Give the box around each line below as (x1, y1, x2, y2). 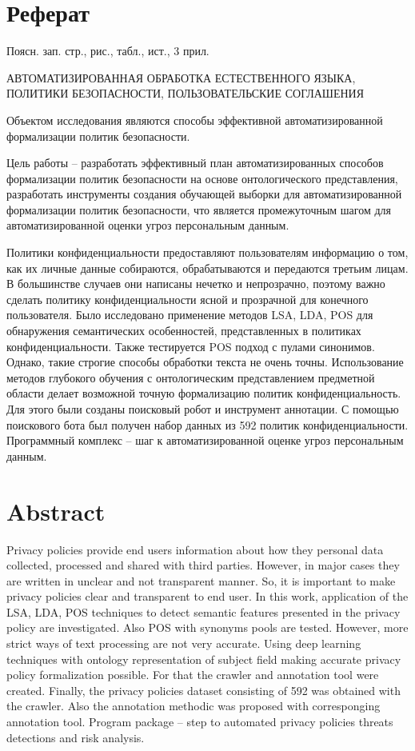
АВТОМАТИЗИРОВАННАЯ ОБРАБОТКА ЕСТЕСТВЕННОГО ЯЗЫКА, (6, 69, 356, 86)
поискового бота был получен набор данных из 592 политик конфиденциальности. (6, 416, 409, 433)
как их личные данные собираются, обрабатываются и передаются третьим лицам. (6, 259, 409, 276)
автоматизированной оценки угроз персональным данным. (6, 217, 289, 234)
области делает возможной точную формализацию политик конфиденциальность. (6, 385, 401, 401)
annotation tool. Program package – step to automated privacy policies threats (6, 713, 393, 730)
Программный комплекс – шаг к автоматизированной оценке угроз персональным (6, 432, 404, 449)
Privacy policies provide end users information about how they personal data (6, 541, 384, 557)
